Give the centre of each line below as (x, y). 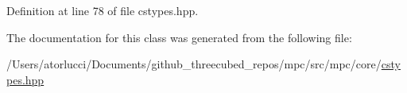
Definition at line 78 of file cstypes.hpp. (103, 10)
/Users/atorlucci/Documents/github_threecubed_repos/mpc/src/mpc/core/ (194, 64)
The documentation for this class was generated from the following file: (179, 37)
